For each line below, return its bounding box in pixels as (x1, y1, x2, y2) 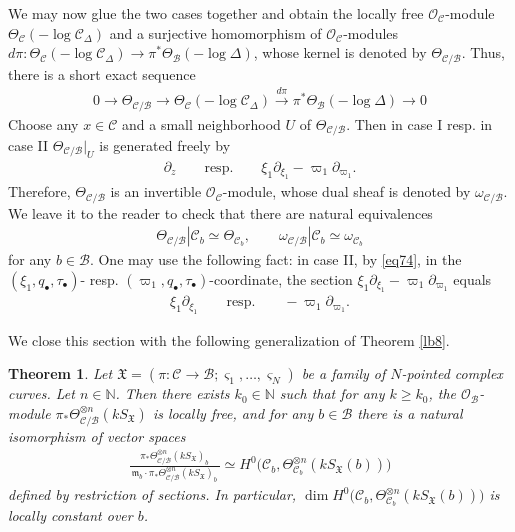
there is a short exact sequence (8, 63, 196, 84)
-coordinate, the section (209, 268, 353, 289)
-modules (343, 22, 399, 43)
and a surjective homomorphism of (109, 22, 322, 43)
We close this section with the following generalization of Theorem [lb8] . (8, 329, 450, 350)
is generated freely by (99, 134, 231, 155)
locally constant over (8, 505, 133, 526)
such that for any (279, 383, 385, 404)
